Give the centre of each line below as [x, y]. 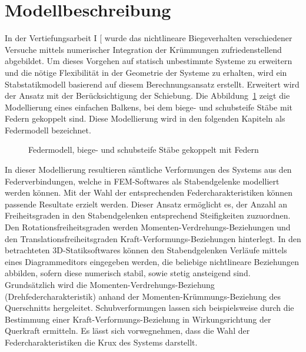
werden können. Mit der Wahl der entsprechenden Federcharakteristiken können [149, 192]
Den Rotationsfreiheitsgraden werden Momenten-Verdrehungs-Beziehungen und [148, 227]
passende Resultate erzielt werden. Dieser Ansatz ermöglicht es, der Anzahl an [146, 204]
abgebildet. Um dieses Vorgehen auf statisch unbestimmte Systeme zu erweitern [149, 61]
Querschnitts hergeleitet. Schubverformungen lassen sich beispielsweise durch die [149, 308]
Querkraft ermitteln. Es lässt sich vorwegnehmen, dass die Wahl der [127, 331]
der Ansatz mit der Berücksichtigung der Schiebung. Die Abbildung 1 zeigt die [147, 95]
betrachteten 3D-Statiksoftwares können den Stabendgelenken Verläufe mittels [146, 250]
